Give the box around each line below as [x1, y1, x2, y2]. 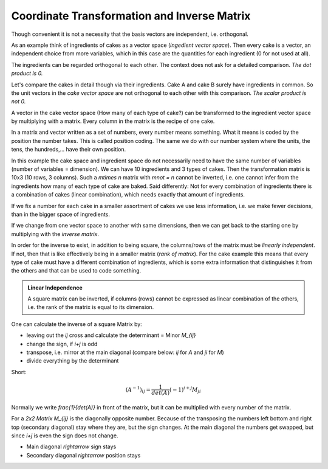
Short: [11, 368, 27, 375]
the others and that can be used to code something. [11, 267, 142, 274]
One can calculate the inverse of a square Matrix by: [11, 320, 142, 328]
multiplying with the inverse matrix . [11, 230, 100, 237]
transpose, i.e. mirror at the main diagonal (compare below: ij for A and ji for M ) [26, 349, 224, 356]
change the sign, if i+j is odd [26, 340, 98, 347]
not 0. [11, 98, 26, 105]
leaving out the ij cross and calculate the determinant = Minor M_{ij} [26, 332, 196, 339]
